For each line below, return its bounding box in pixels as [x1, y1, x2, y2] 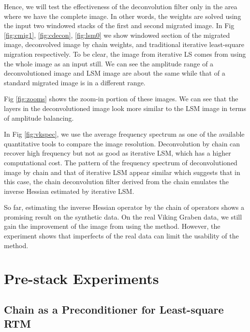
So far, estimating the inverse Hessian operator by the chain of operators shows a [4, 202, 244, 212]
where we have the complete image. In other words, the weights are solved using [4, 11, 241, 21]
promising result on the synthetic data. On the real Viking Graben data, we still [4, 211, 242, 221]
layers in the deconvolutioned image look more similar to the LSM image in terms [4, 103, 247, 113]
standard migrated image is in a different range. [4, 77, 146, 87]
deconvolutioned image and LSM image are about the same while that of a [4, 68, 225, 78]
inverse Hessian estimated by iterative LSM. [4, 186, 134, 196]
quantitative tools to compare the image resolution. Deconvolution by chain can [4, 138, 240, 148]
